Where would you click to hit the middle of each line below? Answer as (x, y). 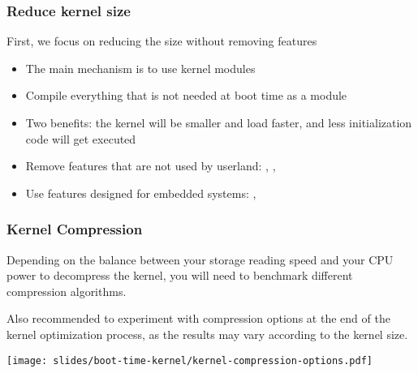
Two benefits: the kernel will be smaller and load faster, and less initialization (219, 122)
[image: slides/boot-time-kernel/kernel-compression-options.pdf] (190, 360)
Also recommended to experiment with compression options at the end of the (198, 318)
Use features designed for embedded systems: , (141, 193)
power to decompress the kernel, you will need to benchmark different (180, 275)
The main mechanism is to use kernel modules (140, 68)
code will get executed (81, 138)
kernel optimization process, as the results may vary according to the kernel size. (207, 334)
